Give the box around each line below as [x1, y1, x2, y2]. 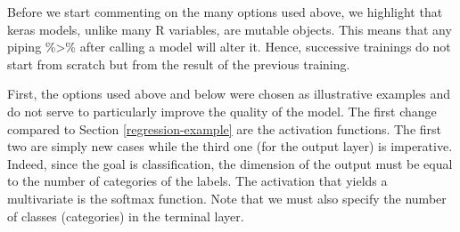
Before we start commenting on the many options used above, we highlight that [7, 3, 443, 20]
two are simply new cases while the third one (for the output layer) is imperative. [7, 137, 453, 156]
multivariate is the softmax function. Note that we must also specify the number [7, 188, 447, 207]
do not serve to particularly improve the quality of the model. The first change [7, 101, 437, 120]
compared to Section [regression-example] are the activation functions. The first [7, 119, 442, 138]
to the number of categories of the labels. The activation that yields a [7, 172, 388, 190]
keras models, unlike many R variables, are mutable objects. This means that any [7, 20, 452, 38]
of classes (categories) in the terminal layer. [7, 206, 244, 225]
